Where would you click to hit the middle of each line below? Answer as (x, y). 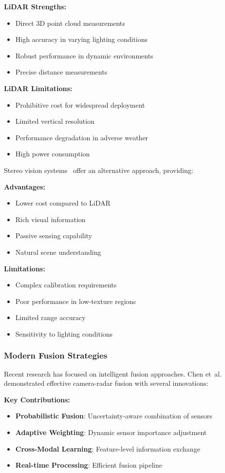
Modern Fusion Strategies (56, 355)
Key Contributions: (37, 399)
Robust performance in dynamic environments (84, 55)
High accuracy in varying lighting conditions (82, 39)
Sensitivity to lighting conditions (64, 333)
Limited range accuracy (50, 317)
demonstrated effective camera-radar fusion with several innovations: (106, 383)
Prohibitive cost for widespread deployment (80, 104)
